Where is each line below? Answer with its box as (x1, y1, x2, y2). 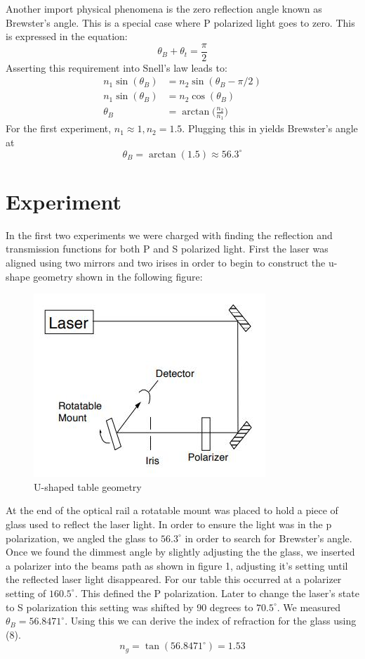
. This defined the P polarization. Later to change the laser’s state (74, 585, 359, 600)
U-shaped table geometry (34, 479, 142, 494)
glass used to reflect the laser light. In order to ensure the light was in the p (6, 516, 332, 531)
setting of (6, 585, 46, 600)
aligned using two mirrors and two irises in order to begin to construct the (6, 255, 326, 269)
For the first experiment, (6, 121, 112, 136)
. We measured (277, 599, 341, 614)
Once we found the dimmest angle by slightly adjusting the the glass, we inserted (6, 544, 355, 559)
